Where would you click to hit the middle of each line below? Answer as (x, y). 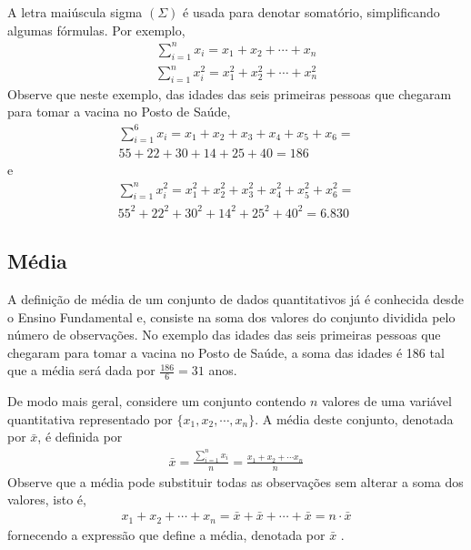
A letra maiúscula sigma (75, 12)
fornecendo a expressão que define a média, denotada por (166, 534)
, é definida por (80, 437)
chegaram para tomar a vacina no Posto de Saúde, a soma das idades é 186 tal (226, 352)
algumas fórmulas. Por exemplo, (96, 30)
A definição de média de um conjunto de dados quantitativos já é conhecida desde (235, 299)
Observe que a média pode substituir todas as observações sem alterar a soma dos (235, 481)
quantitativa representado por (90, 418)
